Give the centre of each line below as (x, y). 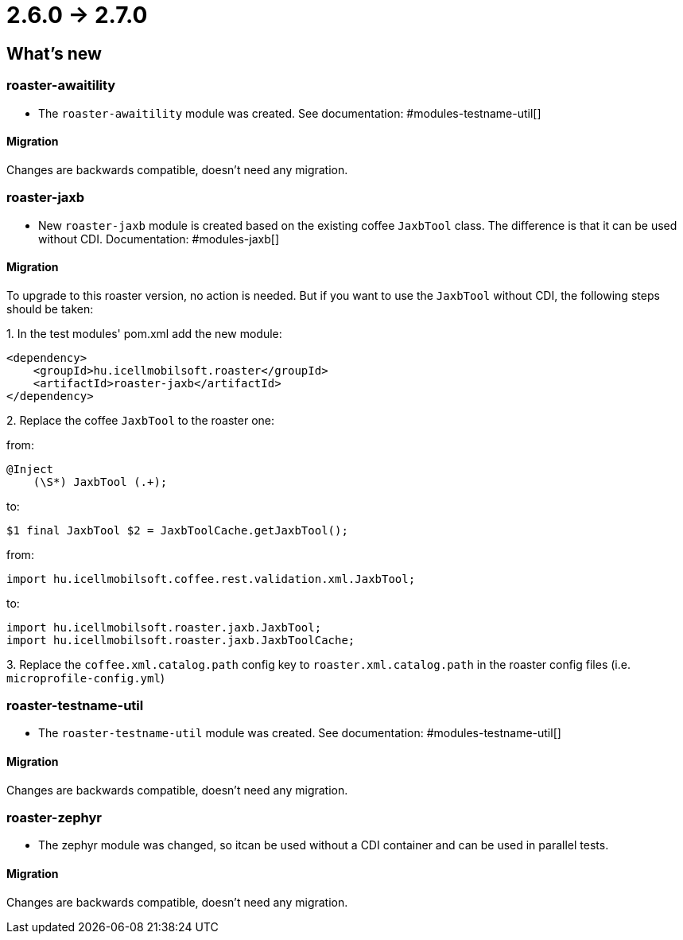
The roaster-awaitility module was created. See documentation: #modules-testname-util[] (290, 113)
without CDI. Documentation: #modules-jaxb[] (159, 239)
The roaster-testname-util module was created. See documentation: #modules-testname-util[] (300, 733)
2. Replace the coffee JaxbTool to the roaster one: (141, 420)
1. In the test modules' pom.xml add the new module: (144, 333)
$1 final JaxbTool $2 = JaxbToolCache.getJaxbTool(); (177, 530)
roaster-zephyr (54, 818)
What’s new (54, 53)
